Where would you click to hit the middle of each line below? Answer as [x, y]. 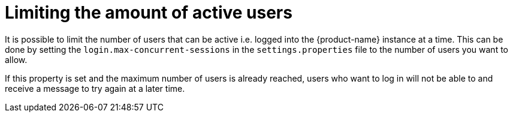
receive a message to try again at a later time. [95, 88]
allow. [16, 59]
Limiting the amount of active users [149, 13]
